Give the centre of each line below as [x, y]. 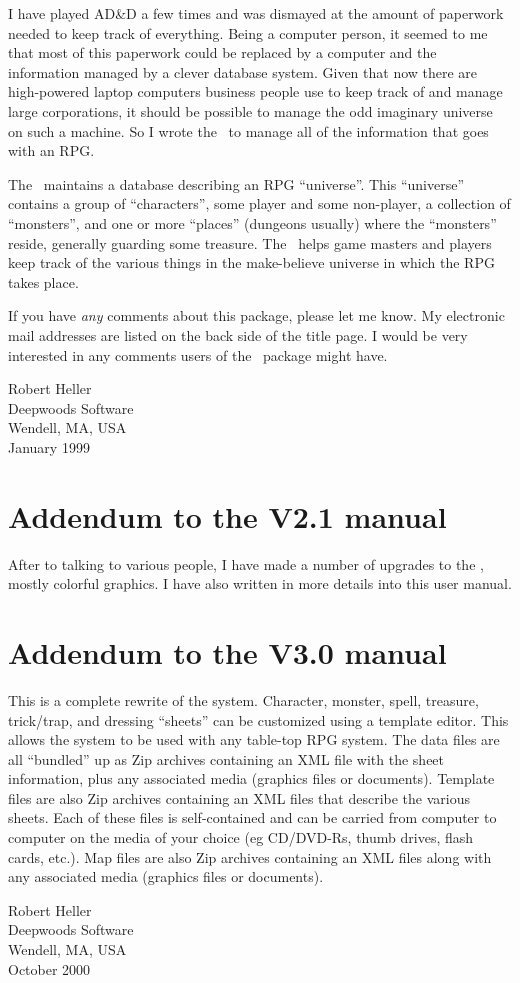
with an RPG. [51, 150]
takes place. [43, 281]
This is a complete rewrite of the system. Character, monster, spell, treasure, [243, 699]
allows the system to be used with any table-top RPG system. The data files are [254, 739]
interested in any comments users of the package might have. [198, 354]
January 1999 [49, 446]
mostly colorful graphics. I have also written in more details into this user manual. [260, 583]
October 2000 [49, 968]
